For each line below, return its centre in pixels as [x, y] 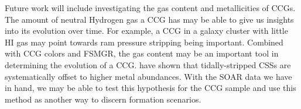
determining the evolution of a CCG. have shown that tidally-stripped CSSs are [148, 64]
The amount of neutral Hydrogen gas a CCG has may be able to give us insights [149, 19]
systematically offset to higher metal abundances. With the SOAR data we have [148, 76]
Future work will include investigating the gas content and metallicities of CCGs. [150, 8]
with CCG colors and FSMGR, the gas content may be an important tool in [142, 53]
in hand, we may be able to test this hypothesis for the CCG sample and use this [150, 88]
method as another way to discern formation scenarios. [103, 99]
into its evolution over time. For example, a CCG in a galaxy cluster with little [146, 31]
